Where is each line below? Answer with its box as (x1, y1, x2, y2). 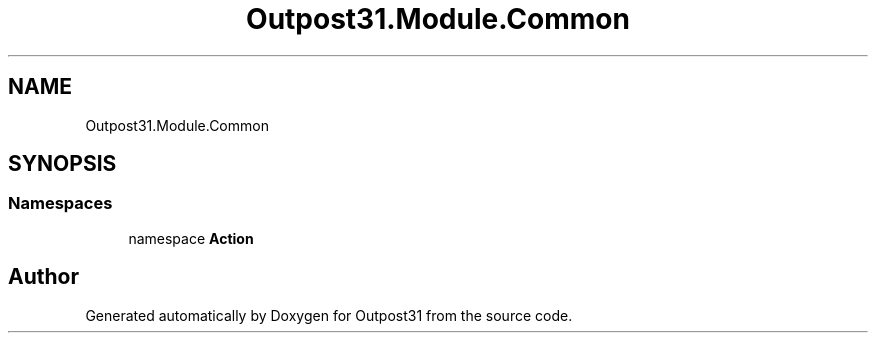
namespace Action (128, 229, 254, 247)
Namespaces (8, 193, 113, 214)
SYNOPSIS (8, 151, 117, 177)
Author (8, 264, 79, 290)
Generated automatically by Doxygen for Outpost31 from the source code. (85, 306, 573, 324)
